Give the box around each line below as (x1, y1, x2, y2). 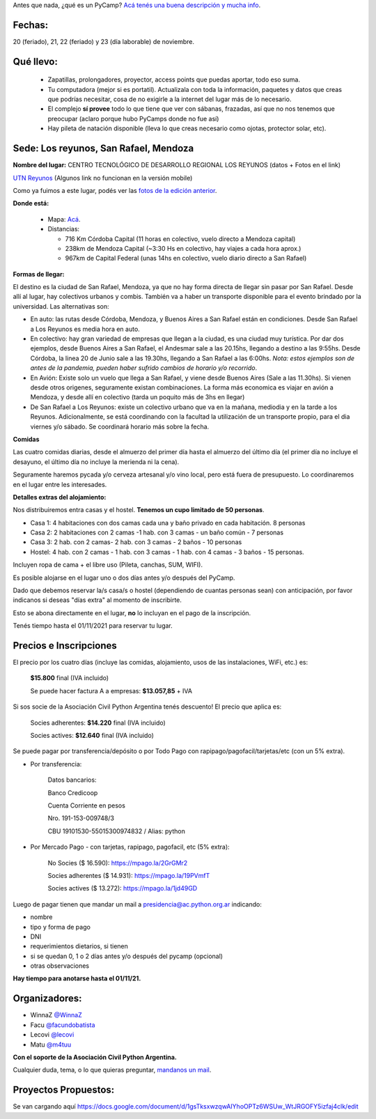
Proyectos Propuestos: (13, 1084, 115, 1096)
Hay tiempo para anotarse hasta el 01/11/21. (13, 974, 141, 982)
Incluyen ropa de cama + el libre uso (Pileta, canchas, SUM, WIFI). (13, 561, 203, 569)
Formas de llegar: (13, 270, 65, 278)
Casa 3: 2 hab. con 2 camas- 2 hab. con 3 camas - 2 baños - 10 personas (30, 538, 242, 546)
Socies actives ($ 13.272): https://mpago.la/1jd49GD (47, 884, 198, 893)
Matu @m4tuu (30, 1040, 72, 1049)
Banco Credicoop (47, 788, 98, 797)
